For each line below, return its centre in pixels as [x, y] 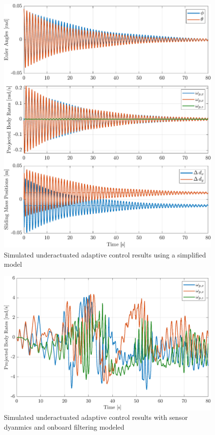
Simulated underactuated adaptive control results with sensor [96, 417]
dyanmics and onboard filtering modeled [64, 427]
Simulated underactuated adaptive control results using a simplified [105, 254]
